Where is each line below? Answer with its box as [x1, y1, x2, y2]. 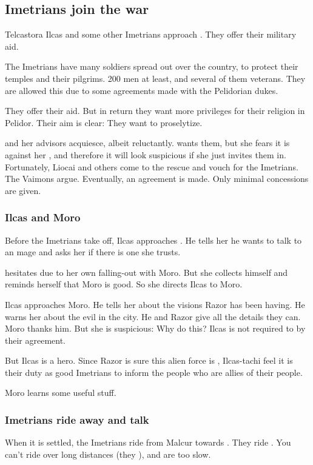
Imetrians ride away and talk [5, 412, 149, 427]
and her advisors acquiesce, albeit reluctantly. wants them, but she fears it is [5, 136, 290, 149]
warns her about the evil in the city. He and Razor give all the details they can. [5, 310, 301, 323]
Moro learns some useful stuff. [5, 386, 116, 399]
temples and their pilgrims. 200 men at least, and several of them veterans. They [5, 72, 306, 84]
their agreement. [5, 333, 66, 346]
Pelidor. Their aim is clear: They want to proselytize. [5, 116, 203, 129]
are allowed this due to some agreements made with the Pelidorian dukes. [5, 84, 278, 96]
